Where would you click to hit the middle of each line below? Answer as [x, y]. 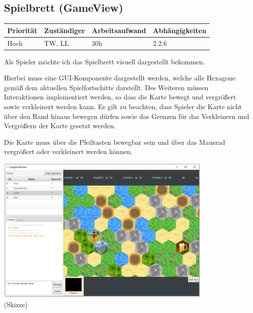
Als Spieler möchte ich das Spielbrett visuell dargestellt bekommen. [105, 61]
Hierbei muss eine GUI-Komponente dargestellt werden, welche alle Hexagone [120, 78]
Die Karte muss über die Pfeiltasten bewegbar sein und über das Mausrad [115, 142]
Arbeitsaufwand [119, 30]
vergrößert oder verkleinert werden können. [68, 151]
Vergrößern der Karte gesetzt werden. [60, 126]
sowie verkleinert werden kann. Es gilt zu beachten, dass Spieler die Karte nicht [123, 107]
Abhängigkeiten [180, 30]
